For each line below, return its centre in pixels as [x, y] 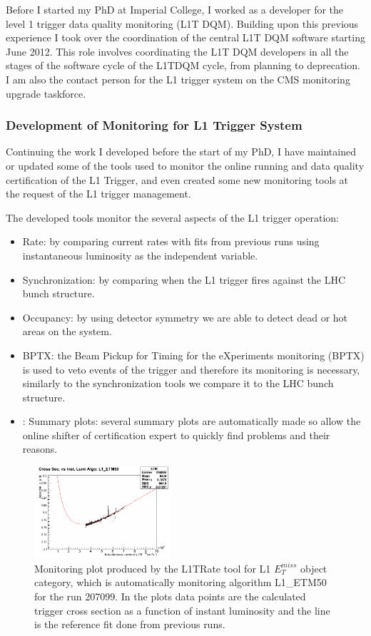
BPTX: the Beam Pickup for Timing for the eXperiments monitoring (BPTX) [193, 355]
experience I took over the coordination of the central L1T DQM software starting [185, 37]
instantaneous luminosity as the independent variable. [140, 255]
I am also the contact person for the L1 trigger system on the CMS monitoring [178, 79]
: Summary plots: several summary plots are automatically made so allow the [192, 421]
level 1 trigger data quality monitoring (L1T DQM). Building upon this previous [182, 23]
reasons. [40, 449]
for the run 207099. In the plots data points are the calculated [170, 596]
